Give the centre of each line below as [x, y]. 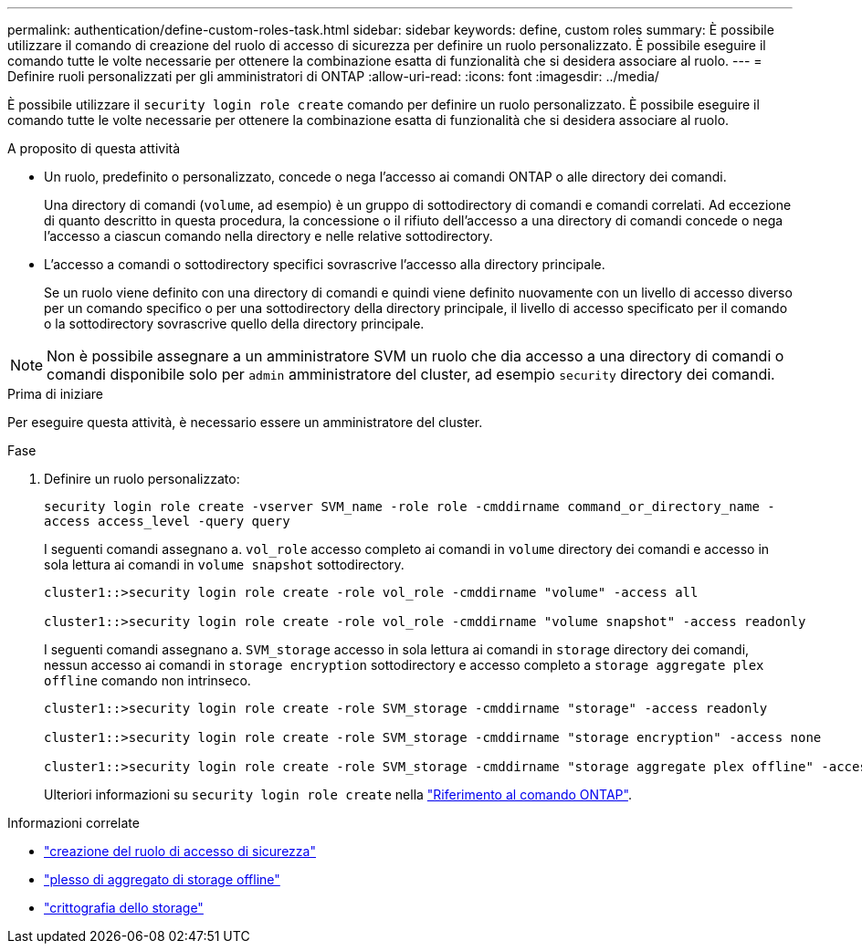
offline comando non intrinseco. [147, 680]
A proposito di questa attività [94, 148]
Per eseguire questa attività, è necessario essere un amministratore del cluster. [245, 422]
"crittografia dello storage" [124, 908]
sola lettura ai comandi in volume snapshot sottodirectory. [224, 564]
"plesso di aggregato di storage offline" [162, 879]
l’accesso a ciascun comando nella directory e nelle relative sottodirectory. [268, 236]
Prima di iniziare [55, 394]
